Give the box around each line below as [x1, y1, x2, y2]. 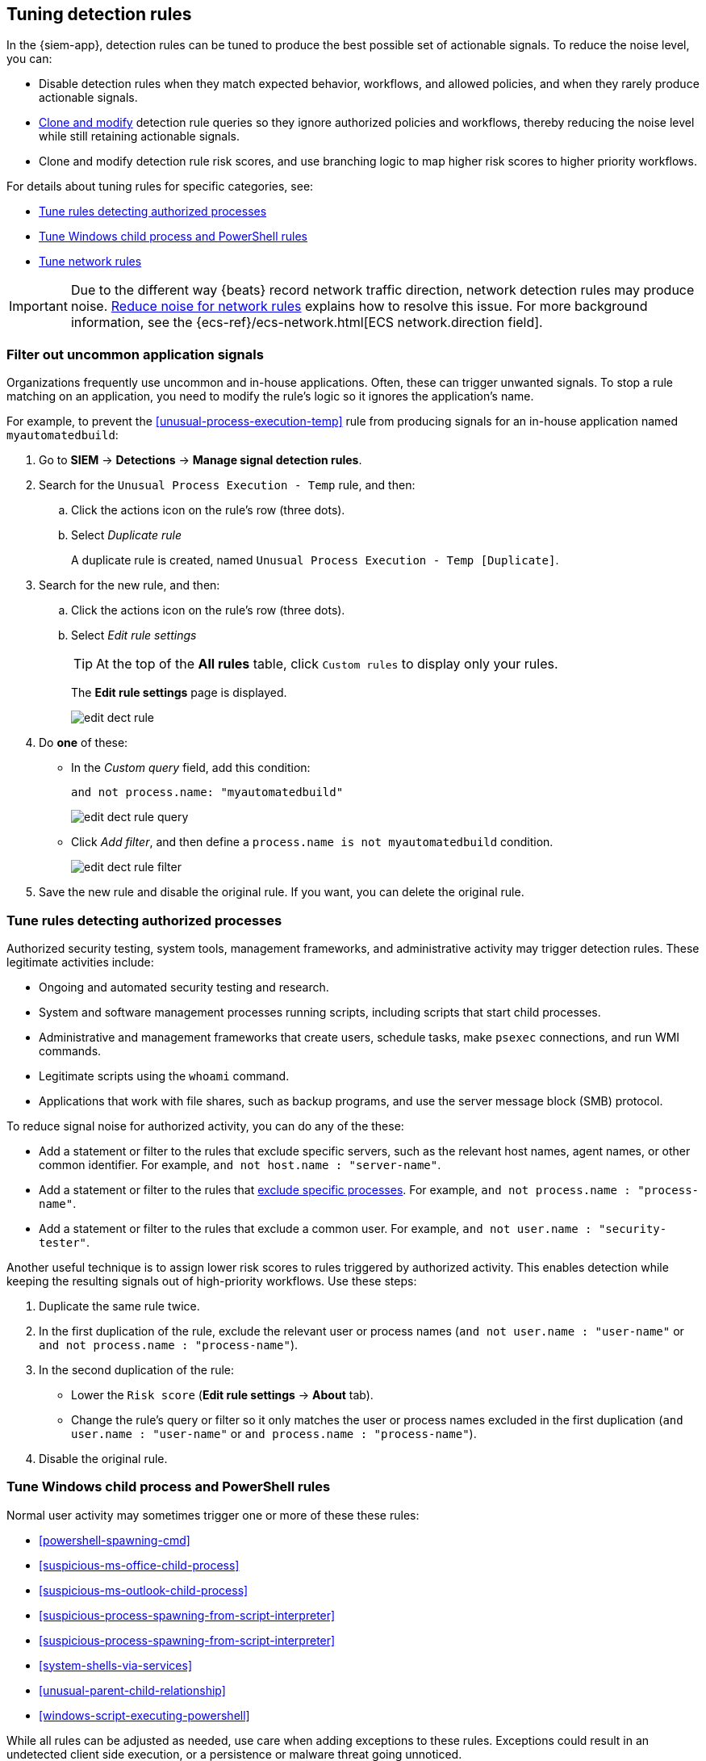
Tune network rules [39, 254, 142, 269]
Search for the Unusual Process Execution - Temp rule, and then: [39, 478, 416, 493]
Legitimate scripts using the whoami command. [39, 1068, 290, 1083]
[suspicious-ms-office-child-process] [39, 1558, 240, 1572]
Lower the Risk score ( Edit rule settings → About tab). [71, 1387, 374, 1402]
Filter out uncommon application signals [6, 346, 264, 363]
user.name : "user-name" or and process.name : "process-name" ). [71, 1426, 477, 1440]
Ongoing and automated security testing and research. [39, 979, 329, 994]
